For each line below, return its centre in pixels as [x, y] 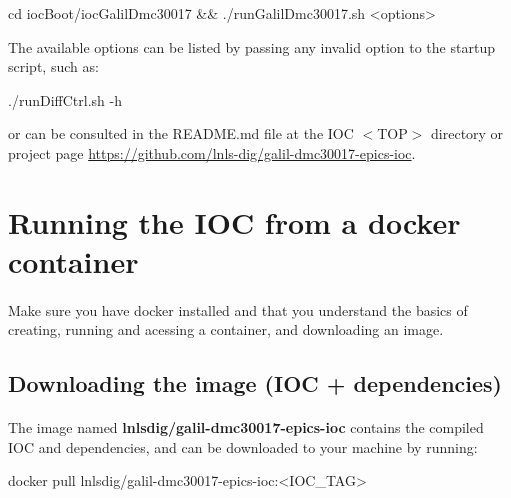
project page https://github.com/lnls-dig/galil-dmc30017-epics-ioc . [212, 152]
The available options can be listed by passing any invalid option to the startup [251, 46]
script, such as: [53, 66]
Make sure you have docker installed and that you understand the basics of [238, 309]
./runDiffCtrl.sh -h [65, 99]
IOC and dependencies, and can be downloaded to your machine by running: [243, 446]
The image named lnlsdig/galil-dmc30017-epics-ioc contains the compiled [246, 427]
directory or [467, 133]
